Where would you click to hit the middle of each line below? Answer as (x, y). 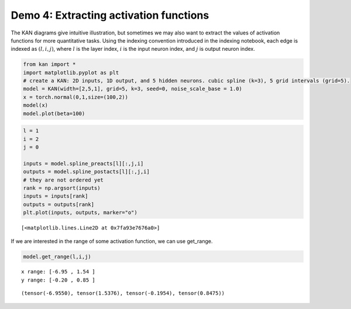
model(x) (36, 105)
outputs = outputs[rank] (59, 204)
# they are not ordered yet (63, 180)
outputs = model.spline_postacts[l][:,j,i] (87, 172)
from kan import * (49, 65)
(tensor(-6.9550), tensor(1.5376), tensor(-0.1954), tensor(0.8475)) (123, 293)
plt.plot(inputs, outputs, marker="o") (80, 213)
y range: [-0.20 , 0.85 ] (58, 280)
